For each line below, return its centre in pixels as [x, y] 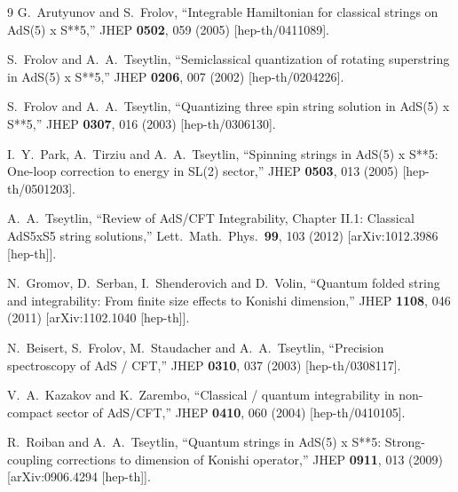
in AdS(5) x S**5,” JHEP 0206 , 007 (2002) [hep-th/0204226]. [176, 76]
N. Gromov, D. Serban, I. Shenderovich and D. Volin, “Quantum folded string [224, 283]
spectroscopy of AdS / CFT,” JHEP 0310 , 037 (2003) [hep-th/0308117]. [204, 365]
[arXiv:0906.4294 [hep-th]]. [79, 476]
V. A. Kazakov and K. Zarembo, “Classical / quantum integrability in [201, 395]
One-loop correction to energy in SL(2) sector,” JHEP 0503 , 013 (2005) [203, 171]
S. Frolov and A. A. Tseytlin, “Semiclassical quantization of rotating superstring [229, 59]
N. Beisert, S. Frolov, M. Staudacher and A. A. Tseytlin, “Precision [196, 347]
